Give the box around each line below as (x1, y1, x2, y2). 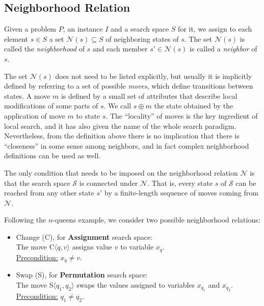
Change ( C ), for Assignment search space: (16, 231, 153, 242)
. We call (103, 100, 131, 111)
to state (76, 110, 100, 121)
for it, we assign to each (178, 23, 252, 34)
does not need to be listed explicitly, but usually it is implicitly (55, 70, 252, 81)
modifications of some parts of (4, 100, 98, 111)
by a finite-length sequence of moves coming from (104, 187, 258, 198)
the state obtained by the (154, 100, 233, 111)
